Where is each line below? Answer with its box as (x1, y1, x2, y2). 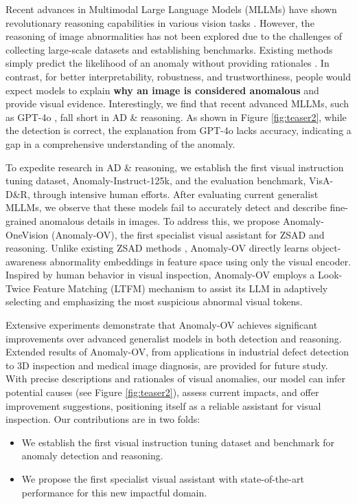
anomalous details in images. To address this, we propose (39, 213, 280, 228)
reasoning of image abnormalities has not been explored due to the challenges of (5, 29, 343, 43)
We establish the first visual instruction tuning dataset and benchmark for (21, 435, 335, 449)
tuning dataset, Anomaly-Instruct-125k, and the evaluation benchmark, (5, 173, 306, 188)
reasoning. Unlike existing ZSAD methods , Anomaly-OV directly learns (5, 241, 309, 255)
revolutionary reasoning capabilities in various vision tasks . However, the (5, 15, 314, 30)
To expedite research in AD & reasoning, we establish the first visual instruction (5, 160, 344, 174)
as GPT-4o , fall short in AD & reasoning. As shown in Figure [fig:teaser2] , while (5, 109, 347, 124)
